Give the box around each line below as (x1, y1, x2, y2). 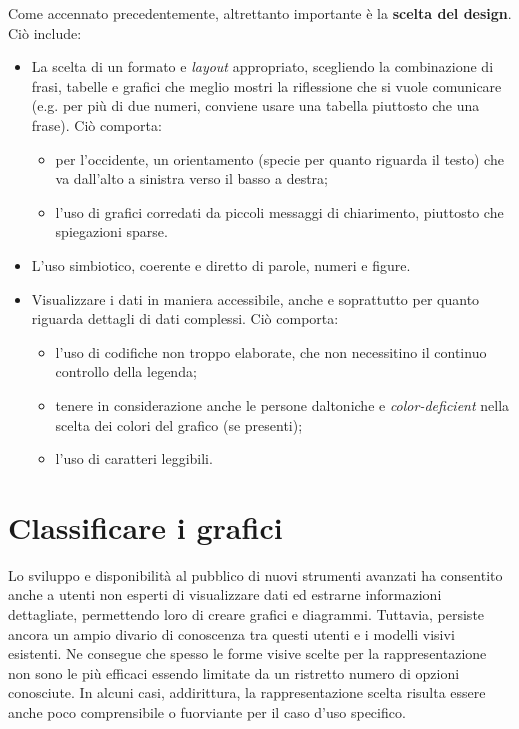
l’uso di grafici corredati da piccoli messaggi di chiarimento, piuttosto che (55, 201, 504, 222)
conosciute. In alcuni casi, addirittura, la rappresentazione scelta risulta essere (8, 682, 486, 703)
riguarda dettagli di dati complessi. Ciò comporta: (31, 308, 339, 329)
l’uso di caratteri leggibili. (55, 448, 213, 469)
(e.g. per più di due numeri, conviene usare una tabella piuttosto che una (31, 95, 480, 116)
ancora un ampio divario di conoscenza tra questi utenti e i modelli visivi (8, 623, 455, 644)
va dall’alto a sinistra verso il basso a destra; (55, 168, 328, 189)
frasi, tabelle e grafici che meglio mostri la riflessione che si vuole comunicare (31, 75, 502, 96)
